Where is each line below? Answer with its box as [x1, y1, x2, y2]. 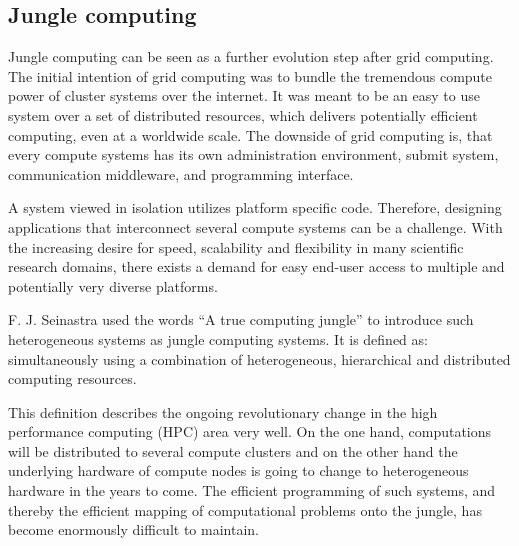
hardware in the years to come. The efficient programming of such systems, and [8, 480, 496, 501]
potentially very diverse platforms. [8, 275, 218, 296]
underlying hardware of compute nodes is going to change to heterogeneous [8, 460, 469, 481]
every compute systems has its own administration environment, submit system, [8, 144, 499, 165]
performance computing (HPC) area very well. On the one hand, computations [8, 421, 492, 442]
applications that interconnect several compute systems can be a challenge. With [8, 216, 503, 237]
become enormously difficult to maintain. [8, 519, 259, 540]
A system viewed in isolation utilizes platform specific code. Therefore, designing [8, 197, 502, 218]
